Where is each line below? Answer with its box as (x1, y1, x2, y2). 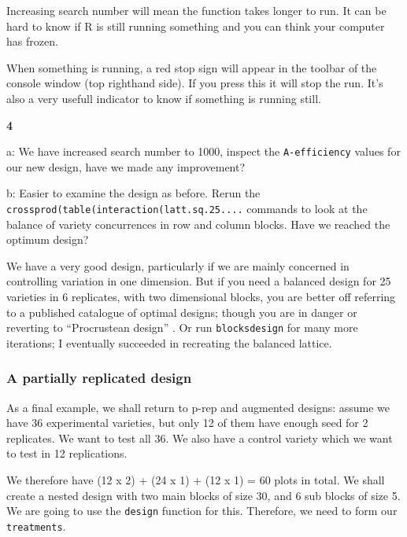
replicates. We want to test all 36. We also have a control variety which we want (6, 429, 393, 446)
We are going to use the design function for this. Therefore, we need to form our (6, 502, 398, 519)
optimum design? (6, 231, 89, 248)
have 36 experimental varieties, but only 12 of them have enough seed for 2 (6, 414, 368, 431)
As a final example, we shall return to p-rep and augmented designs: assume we (6, 399, 390, 415)
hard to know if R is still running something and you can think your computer (6, 17, 385, 34)
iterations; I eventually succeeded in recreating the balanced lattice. (6, 334, 332, 351)
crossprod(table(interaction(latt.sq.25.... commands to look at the (6, 200, 368, 216)
